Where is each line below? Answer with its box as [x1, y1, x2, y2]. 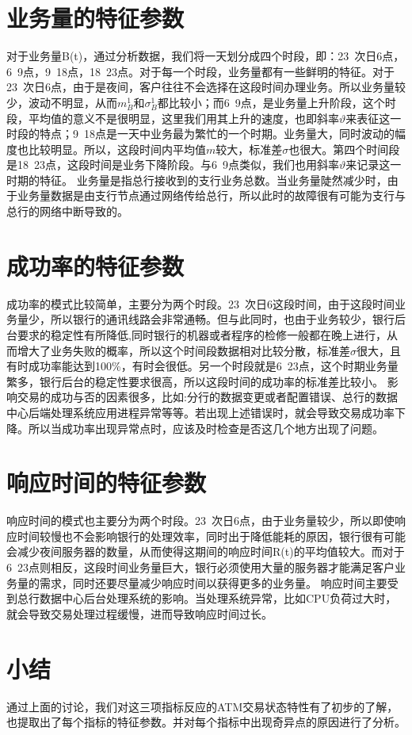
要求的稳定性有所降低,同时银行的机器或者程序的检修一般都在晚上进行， [17, 326, 387, 343]
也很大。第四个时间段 [288, 140, 400, 157]
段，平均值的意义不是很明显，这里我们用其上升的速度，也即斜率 [6, 109, 339, 126]
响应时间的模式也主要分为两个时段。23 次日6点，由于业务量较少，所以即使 [6, 512, 395, 529]
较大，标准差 [216, 140, 283, 157]
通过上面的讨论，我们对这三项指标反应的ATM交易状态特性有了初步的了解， [6, 698, 399, 714]
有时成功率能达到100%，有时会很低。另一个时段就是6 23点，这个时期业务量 [6, 358, 399, 374]
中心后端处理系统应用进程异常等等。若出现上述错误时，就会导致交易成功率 [6, 404, 395, 420]
